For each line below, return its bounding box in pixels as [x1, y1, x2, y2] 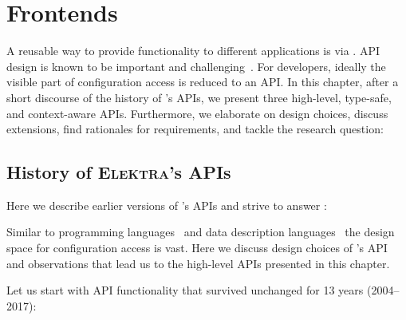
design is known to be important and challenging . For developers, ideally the [6, 57, 386, 74]
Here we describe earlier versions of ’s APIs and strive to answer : [6, 196, 327, 213]
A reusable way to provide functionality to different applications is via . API [6, 42, 380, 59]
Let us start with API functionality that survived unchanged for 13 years [6, 282, 364, 298]
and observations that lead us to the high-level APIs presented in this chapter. [6, 255, 390, 271]
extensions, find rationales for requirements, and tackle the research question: [6, 120, 384, 137]
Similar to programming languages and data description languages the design [6, 223, 395, 240]
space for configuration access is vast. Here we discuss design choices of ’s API [6, 239, 388, 256]
